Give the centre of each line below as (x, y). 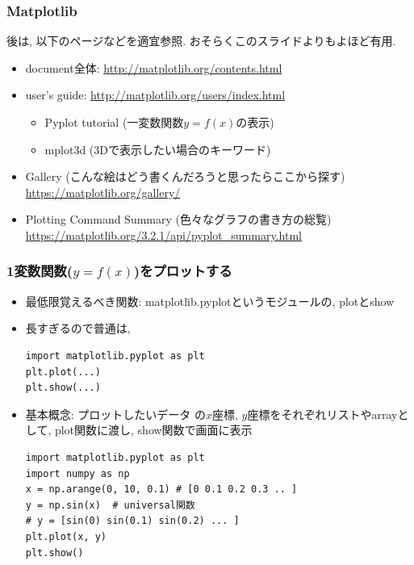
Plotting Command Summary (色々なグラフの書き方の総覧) (178, 219)
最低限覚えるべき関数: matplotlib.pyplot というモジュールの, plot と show (210, 301)
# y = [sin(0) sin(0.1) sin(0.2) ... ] (132, 521)
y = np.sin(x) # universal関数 (110, 505)
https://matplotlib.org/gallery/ (103, 192)
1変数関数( (40, 271)
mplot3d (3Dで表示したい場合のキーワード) (158, 149)
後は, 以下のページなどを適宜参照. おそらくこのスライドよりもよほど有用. (201, 41)
